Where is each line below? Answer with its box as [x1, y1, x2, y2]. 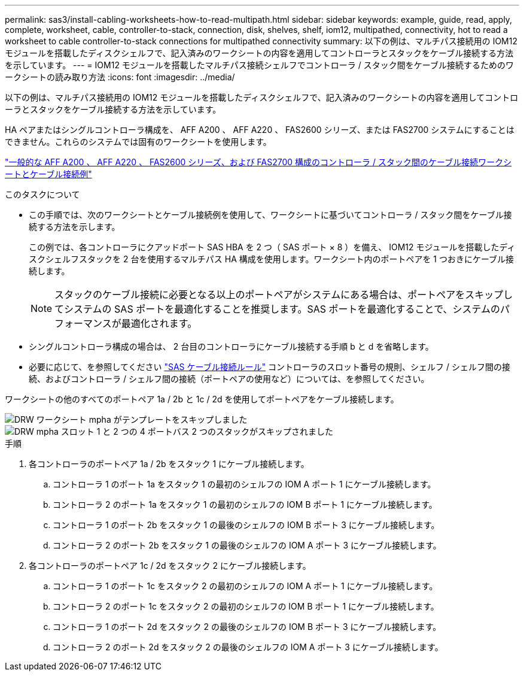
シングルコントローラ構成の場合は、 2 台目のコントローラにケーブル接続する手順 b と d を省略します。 [29, 341, 434, 351]
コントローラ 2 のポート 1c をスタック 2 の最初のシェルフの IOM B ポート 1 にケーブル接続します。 [53, 601, 439, 611]
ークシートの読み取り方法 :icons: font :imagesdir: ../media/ [5, 72, 235, 82]
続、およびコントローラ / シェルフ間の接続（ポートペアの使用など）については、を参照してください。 [29, 374, 429, 384]
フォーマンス [54, 317, 112, 329]
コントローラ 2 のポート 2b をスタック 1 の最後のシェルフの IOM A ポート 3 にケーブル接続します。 [53, 540, 441, 550]
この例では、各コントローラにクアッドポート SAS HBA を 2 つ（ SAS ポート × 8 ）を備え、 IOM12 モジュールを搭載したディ [29, 242, 516, 252]
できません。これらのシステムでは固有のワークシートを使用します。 [5, 137, 272, 147]
